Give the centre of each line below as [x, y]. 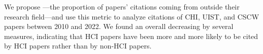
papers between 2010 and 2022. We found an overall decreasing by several [119, 26]
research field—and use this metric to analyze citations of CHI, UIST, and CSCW [132, 16]
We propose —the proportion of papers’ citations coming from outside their [122, 6]
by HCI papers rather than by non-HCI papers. [78, 46]
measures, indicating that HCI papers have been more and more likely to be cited [131, 36]
